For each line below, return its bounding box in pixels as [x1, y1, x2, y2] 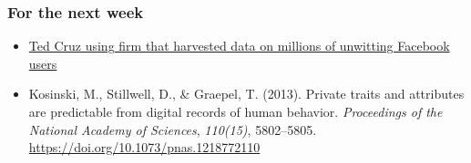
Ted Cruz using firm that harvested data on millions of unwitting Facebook [28, 36, 450, 55]
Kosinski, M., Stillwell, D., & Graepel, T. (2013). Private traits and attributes [28, 84, 465, 103]
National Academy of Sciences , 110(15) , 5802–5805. [28, 120, 317, 139]
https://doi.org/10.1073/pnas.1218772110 [28, 138, 261, 157]
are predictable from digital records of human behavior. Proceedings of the [28, 102, 443, 120]
